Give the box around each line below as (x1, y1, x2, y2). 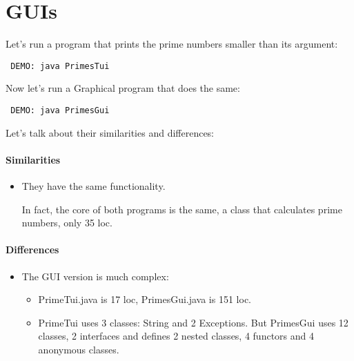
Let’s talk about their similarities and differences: (6, 125, 215, 139)
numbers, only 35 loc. (21, 215, 112, 230)
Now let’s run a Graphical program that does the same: (6, 81, 240, 95)
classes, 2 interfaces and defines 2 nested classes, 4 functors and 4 (38, 329, 314, 343)
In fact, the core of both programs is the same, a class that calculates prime (21, 202, 342, 216)
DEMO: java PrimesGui (10, 105, 110, 115)
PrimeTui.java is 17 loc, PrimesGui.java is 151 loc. (38, 292, 251, 306)
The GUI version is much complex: (21, 269, 169, 283)
